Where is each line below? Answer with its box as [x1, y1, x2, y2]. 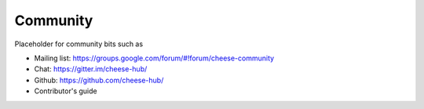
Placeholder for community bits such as [14, 39, 144, 49]
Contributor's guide [34, 86, 97, 96]
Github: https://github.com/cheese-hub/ [34, 75, 164, 85]
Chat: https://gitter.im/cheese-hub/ [34, 64, 148, 74]
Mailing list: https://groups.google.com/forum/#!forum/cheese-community [34, 53, 275, 63]
